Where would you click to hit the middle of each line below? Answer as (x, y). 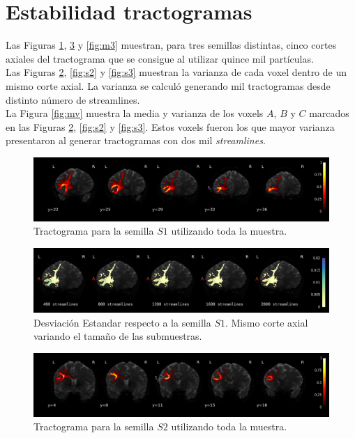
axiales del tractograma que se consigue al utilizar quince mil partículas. (160, 58)
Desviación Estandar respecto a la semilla (122, 322)
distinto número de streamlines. (73, 99)
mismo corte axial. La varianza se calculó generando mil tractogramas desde (168, 85)
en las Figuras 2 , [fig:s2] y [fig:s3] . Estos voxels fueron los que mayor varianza (170, 126)
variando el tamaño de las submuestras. (118, 336)
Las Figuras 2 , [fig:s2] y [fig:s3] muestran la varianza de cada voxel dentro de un (176, 72)
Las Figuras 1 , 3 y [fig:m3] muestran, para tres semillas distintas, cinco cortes (171, 45)
